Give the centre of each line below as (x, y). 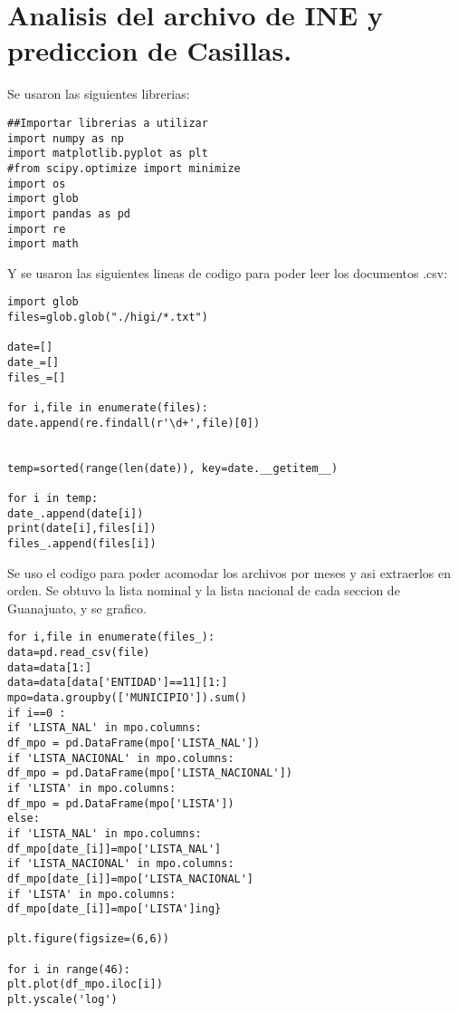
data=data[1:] (50, 667)
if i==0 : (37, 713)
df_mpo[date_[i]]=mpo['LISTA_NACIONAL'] (131, 878)
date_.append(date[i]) (76, 513)
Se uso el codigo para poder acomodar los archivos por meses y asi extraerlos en (229, 572)
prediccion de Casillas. (150, 50)
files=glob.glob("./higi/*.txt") (108, 318)
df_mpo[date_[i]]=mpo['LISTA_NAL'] (114, 849)
